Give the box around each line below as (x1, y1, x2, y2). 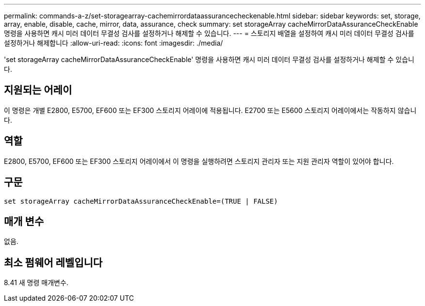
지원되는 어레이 (4, 84, 72, 97)
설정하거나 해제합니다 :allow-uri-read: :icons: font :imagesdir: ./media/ (4, 39, 223, 47)
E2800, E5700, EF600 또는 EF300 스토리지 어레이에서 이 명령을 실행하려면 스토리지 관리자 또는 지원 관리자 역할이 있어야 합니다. (4, 157, 394, 165)
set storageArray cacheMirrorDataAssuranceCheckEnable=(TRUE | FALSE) (4, 197, 278, 205)
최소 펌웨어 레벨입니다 (4, 256, 103, 269)
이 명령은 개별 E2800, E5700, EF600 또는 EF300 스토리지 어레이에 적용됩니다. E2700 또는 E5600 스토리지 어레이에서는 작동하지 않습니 (4, 106, 417, 114)
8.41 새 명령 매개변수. (4, 278, 68, 287)
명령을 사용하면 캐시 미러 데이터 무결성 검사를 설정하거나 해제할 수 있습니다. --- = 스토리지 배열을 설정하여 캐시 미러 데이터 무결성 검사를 (4, 29, 414, 37)
